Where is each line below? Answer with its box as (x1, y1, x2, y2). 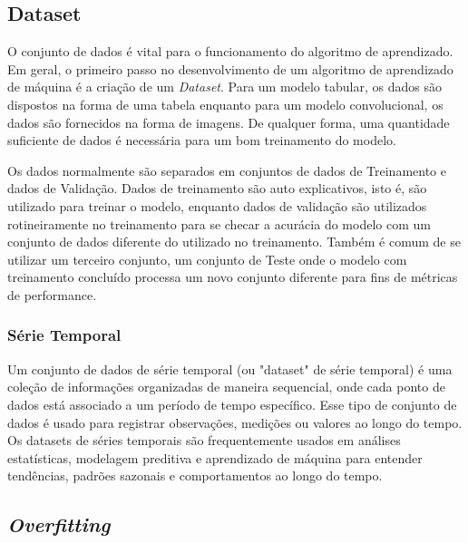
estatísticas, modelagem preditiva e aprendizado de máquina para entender (7, 448, 423, 467)
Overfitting (7, 510, 111, 538)
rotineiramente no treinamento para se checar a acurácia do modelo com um (7, 214, 431, 233)
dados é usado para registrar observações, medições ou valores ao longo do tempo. (7, 412, 463, 431)
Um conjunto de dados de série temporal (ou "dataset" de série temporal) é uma (7, 359, 453, 378)
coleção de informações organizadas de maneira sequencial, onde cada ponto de (7, 377, 445, 396)
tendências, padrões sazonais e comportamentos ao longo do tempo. (7, 466, 383, 485)
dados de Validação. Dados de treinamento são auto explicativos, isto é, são (7, 179, 427, 198)
